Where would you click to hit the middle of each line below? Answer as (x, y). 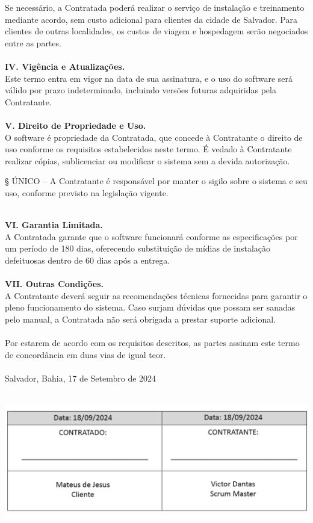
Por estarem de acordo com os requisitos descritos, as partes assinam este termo (152, 343)
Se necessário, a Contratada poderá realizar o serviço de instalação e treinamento (155, 7)
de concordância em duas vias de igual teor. (85, 354)
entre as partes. (33, 42)
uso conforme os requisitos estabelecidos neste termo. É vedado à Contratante (148, 149)
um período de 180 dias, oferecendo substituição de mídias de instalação (138, 248)
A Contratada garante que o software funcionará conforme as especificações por (151, 236)
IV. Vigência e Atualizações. (65, 66)
